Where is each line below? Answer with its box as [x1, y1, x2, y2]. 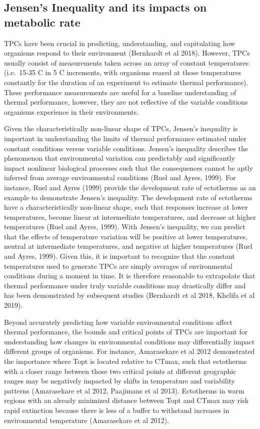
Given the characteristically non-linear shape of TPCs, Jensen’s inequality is [4, 123, 238, 134]
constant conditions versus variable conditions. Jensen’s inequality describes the [4, 143, 248, 153]
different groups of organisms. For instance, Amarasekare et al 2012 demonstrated [4, 346, 255, 356]
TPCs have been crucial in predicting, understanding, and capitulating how [4, 38, 235, 48]
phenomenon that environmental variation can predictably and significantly [4, 153, 235, 163]
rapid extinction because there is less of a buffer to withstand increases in [4, 404, 229, 415]
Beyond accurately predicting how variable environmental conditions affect [4, 316, 232, 327]
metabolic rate [4, 14, 80, 30]
